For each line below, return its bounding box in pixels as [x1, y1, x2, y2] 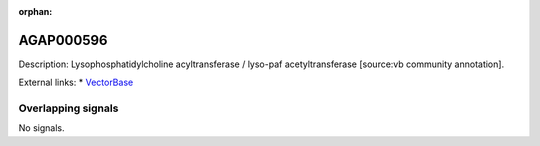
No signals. [18, 122, 65, 134]
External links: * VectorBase [18, 76, 134, 89]
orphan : [18, 6, 53, 17]
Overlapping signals [18, 101, 119, 115]
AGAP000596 [18, 31, 109, 49]
